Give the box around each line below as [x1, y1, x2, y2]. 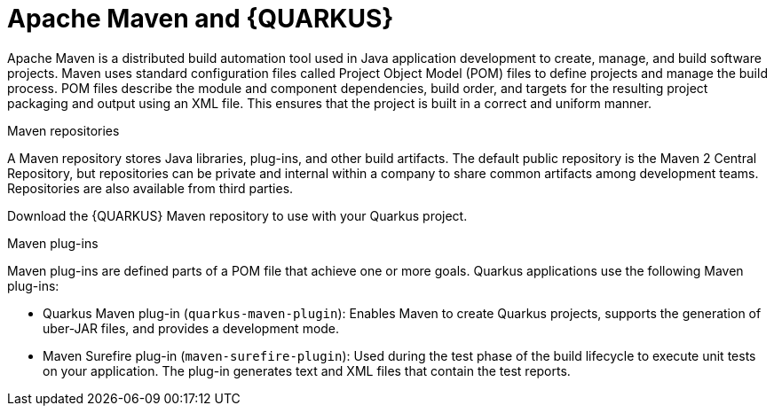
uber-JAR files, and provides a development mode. [43, 320, 340, 336]
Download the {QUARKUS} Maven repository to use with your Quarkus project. [7, 207, 468, 223]
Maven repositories [7, 122, 120, 138]
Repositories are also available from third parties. [7, 180, 294, 196]
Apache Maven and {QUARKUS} [7, 4, 394, 34]
